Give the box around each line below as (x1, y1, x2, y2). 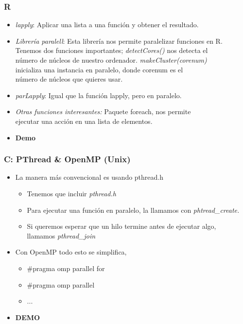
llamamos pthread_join (27, 230, 96, 240)
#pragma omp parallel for (27, 263, 105, 273)
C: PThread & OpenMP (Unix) (4, 153, 131, 165)
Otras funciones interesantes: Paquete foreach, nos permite (15, 106, 191, 117)
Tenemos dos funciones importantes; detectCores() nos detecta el (15, 45, 208, 55)
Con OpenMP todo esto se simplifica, (15, 247, 127, 257)
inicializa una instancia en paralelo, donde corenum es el (15, 64, 183, 74)
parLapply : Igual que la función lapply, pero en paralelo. (15, 90, 182, 100)
